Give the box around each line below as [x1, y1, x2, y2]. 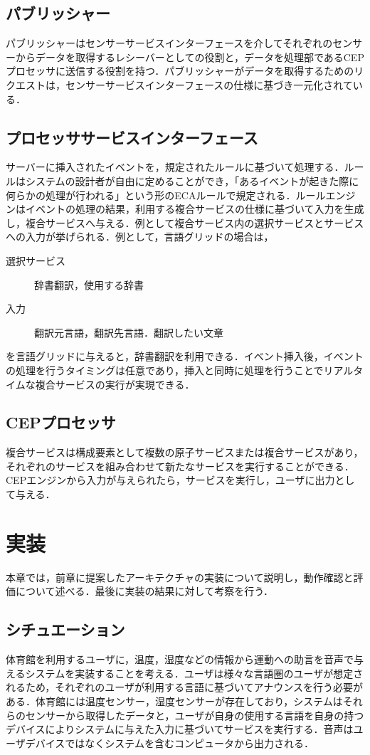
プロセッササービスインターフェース [6, 126, 258, 148]
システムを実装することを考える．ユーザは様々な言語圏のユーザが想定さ [25, 665, 364, 680]
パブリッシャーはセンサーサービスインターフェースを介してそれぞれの [6, 36, 333, 51]
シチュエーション [6, 618, 125, 640]
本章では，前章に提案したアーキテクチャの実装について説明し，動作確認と [6, 569, 354, 584]
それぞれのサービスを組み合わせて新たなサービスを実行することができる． [6, 458, 354, 473]
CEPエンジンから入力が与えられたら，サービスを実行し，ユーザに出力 [6, 472, 335, 487]
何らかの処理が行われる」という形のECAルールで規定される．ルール [6, 187, 326, 202]
